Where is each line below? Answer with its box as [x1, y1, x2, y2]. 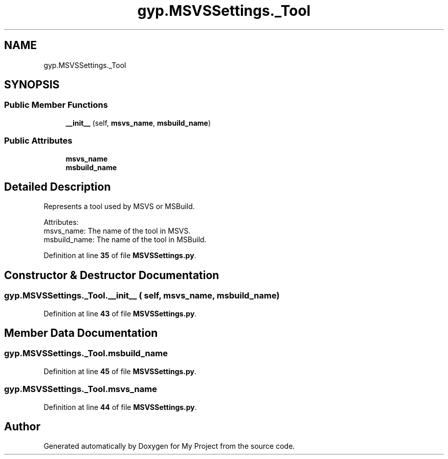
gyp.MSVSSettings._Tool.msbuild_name [4, 348, 168, 359]
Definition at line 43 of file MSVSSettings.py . [43, 309, 197, 318]
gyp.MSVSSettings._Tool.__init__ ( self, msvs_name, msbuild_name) [4, 290, 280, 301]
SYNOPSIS [4, 78, 60, 91]
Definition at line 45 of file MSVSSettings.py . [43, 366, 197, 376]
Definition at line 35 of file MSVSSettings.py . [43, 251, 196, 260]
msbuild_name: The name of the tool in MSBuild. [43, 235, 207, 244]
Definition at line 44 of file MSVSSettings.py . [43, 402, 197, 411]
